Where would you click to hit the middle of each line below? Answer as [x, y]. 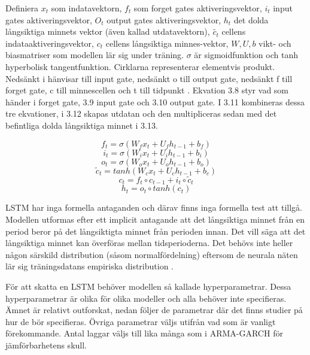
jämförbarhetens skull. [46, 345]
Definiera [22, 8]
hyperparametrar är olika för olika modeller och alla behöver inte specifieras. [146, 298]
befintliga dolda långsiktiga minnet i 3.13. [82, 125]
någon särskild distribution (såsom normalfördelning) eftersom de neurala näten [152, 254]
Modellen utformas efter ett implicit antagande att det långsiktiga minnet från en [155, 219]
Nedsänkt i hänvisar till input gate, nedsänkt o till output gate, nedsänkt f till [149, 78]
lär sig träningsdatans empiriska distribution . [89, 266]
